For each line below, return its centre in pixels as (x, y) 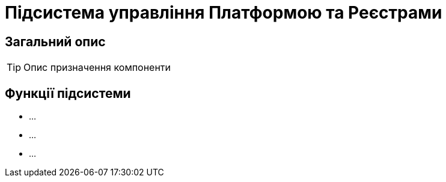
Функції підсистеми (68, 93)
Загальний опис (55, 41)
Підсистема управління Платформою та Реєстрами (224, 13)
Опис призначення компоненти (97, 68)
